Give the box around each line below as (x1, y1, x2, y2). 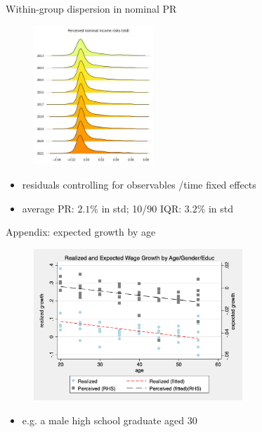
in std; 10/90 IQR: (101, 201, 182, 215)
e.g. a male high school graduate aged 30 (22, 413, 197, 428)
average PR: (22, 201, 74, 215)
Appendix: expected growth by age (6, 224, 156, 239)
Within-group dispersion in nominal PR (6, 1, 177, 15)
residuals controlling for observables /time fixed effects (22, 177, 256, 192)
